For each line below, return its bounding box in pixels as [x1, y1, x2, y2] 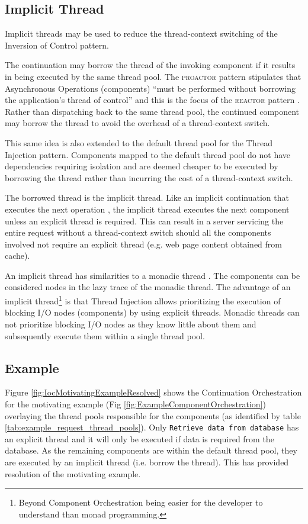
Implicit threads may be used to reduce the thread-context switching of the [5, 27, 278, 40]
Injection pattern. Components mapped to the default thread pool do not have [5, 148, 291, 160]
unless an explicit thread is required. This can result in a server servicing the [5, 214, 284, 227]
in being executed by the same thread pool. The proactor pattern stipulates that [5, 70, 301, 82]
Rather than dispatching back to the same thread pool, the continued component [5, 105, 300, 117]
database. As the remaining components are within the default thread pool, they [5, 444, 297, 457]
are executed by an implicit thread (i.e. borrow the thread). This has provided [5, 455, 289, 468]
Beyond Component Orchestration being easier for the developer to [18, 496, 263, 509]
